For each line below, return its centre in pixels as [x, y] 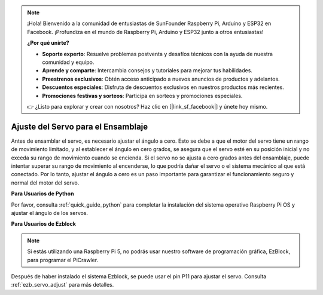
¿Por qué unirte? [48, 43]
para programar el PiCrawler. [63, 260]
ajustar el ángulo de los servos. [50, 213]
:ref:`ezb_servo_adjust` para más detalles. [63, 285]
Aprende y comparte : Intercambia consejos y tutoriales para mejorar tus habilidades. [147, 70]
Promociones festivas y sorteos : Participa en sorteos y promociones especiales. [142, 96]
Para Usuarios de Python [42, 193]
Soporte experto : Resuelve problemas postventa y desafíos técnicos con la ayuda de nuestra [158, 54]
